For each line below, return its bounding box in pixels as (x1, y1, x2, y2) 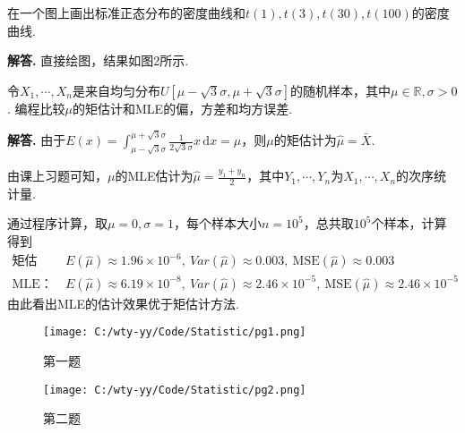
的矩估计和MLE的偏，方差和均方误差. (73, 98, 293, 117)
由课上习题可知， (7, 166, 108, 185)
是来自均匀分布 (72, 81, 160, 99)
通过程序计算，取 (7, 214, 108, 233)
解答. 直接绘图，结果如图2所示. (7, 51, 189, 70)
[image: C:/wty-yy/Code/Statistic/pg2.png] (43, 383, 306, 396)
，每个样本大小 (174, 214, 262, 233)
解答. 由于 (7, 131, 66, 149)
